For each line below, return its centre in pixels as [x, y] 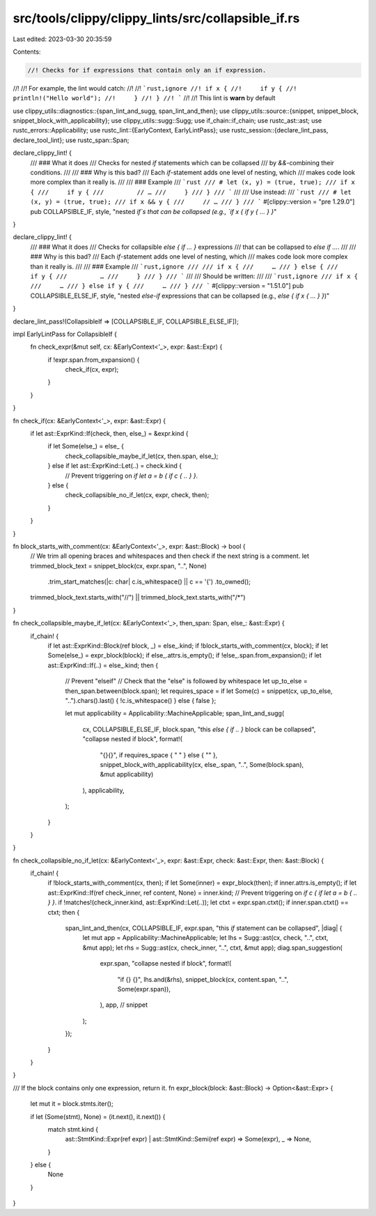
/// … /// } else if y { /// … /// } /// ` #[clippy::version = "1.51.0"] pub [167, 286]
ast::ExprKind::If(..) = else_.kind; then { [103, 665]
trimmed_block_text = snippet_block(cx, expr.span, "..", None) [118, 565]
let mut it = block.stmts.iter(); [72, 1104]
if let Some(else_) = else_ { [86, 446]
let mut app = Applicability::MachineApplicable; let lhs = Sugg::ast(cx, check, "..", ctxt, [205, 938]
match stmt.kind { [73, 1129]
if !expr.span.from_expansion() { [94, 360]
